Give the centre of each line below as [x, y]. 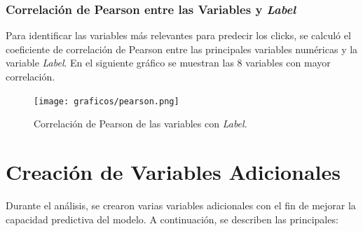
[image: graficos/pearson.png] [107, 101]
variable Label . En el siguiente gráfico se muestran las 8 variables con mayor [168, 63]
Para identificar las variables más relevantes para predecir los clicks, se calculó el [178, 35]
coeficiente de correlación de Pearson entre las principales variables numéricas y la [182, 49]
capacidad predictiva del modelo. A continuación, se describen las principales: [172, 219]
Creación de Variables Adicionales [173, 172]
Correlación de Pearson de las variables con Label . [141, 124]
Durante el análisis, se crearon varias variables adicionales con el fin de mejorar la [181, 205]
